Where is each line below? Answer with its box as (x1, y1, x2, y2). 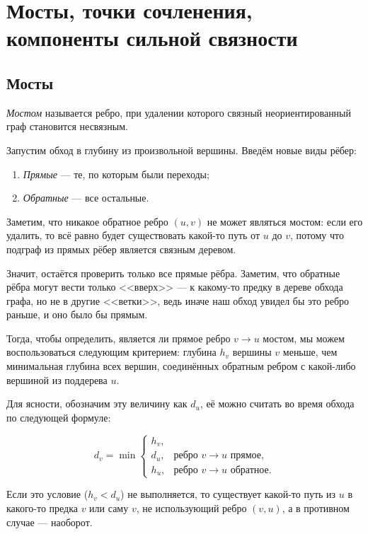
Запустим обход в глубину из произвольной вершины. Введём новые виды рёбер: (6, 142, 357, 157)
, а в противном (282, 501, 350, 516)
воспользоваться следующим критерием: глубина (6, 344, 217, 359)
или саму (89, 501, 129, 516)
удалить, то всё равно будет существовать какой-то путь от (6, 228, 260, 243)
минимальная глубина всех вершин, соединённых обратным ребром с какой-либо (6, 359, 356, 373)
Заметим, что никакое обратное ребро (6, 214, 168, 228)
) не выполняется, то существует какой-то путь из (120, 487, 336, 501)
